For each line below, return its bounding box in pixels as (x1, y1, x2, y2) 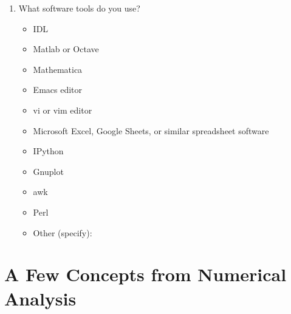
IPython (33, 145, 64, 157)
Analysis (4, 285, 77, 310)
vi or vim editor (33, 103, 92, 116)
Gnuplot (33, 165, 64, 177)
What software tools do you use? (18, 2, 140, 14)
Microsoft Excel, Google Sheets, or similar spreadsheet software (33, 124, 269, 137)
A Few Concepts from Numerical (4, 262, 287, 287)
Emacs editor (33, 83, 83, 96)
